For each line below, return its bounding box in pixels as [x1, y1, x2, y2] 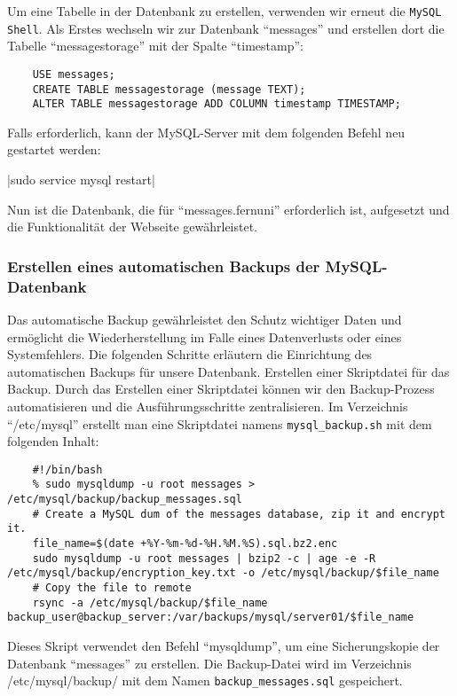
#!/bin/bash [32, 463, 103, 476]
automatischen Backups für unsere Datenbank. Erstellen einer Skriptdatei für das [7, 362, 450, 380]
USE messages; [32, 67, 115, 81]
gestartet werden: [7, 140, 101, 159]
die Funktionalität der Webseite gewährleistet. [7, 217, 258, 236]
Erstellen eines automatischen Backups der [7, 254, 320, 277]
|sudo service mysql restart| [7, 170, 155, 189]
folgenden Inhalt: [7, 432, 99, 450]
